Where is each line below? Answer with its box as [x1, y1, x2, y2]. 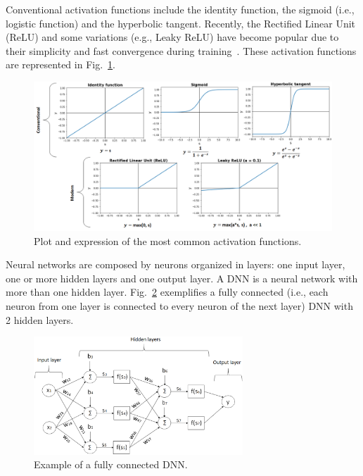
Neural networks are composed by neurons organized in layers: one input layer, [6, 257, 345, 272]
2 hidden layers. [6, 312, 74, 327]
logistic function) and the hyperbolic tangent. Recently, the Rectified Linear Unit [6, 15, 355, 30]
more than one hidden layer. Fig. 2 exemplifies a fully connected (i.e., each [6, 284, 329, 299]
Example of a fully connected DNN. [34, 457, 188, 472]
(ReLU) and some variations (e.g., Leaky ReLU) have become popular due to [6, 30, 339, 44]
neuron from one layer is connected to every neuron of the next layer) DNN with [6, 298, 353, 313]
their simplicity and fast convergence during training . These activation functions [6, 43, 357, 58]
